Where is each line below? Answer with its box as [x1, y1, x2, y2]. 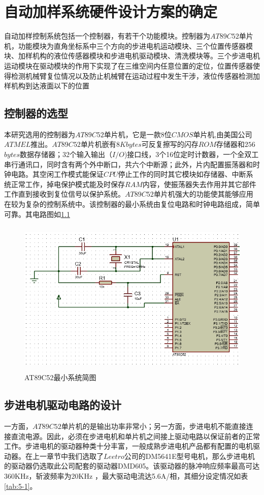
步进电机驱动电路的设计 [4, 397, 121, 413]
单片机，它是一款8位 [104, 129, 172, 139]
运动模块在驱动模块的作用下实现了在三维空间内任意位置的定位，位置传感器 [4, 60, 253, 71]
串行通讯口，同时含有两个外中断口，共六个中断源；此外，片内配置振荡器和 [4, 159, 253, 169]
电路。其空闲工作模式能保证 [11, 169, 104, 179]
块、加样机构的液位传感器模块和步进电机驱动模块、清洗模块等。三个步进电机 [4, 50, 260, 61]
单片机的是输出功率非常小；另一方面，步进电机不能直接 [61, 421, 246, 431]
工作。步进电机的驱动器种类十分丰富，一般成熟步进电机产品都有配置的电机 [4, 441, 253, 451]
